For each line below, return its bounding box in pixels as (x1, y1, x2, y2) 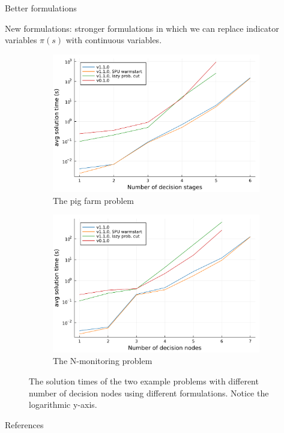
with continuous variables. (65, 34, 162, 46)
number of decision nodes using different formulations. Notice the (29, 386, 269, 399)
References (5, 418, 44, 431)
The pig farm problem (53, 194, 134, 206)
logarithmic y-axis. (29, 398, 97, 411)
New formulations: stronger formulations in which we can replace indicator (5, 22, 279, 34)
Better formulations (5, 2, 77, 14)
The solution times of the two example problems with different (29, 375, 259, 387)
